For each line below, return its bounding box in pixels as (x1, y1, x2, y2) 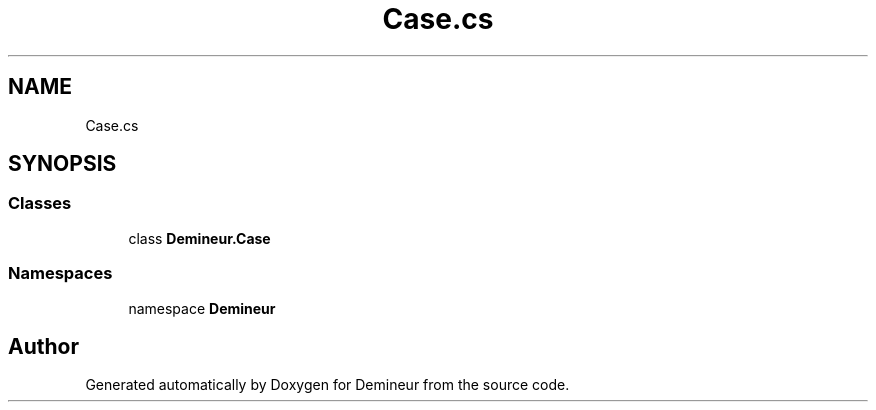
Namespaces (8, 263, 113, 284)
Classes (8, 193, 72, 214)
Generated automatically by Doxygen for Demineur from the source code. (85, 376, 570, 394)
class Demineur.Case (128, 229, 271, 247)
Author (8, 333, 79, 359)
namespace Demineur (128, 299, 276, 317)
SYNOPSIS (8, 151, 117, 177)
